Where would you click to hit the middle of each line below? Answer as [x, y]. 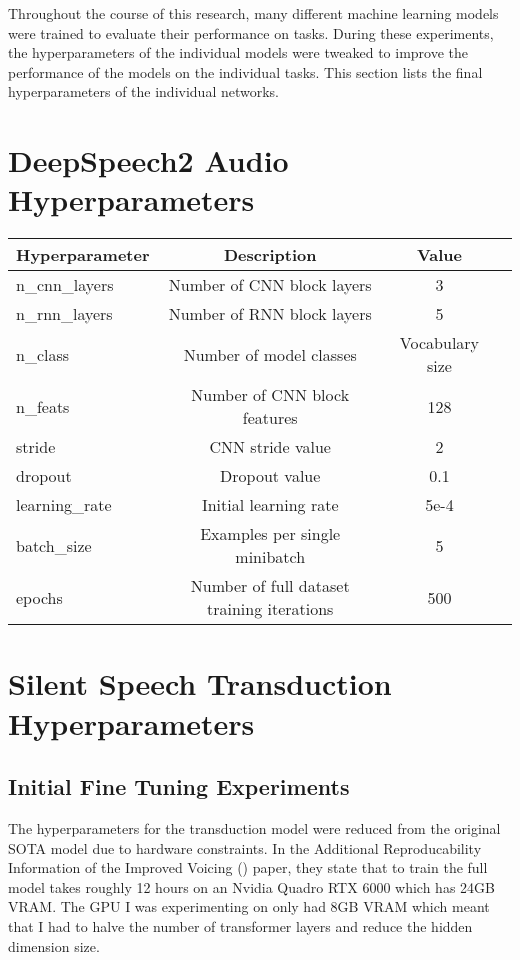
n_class [43, 354]
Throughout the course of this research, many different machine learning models [253, 13]
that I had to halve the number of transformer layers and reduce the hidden [240, 926]
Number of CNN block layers [270, 285]
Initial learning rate [270, 505]
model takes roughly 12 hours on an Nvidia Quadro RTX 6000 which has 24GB [251, 886]
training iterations [270, 609]
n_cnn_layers [65, 285]
